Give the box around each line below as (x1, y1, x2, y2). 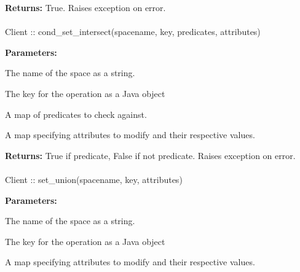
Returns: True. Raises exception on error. (5, 1, 166, 14)
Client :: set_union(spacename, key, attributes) (5, 173, 183, 185)
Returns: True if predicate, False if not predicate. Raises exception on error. (5, 149, 296, 161)
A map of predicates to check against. (5, 107, 147, 120)
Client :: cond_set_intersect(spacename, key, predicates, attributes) (5, 25, 261, 38)
